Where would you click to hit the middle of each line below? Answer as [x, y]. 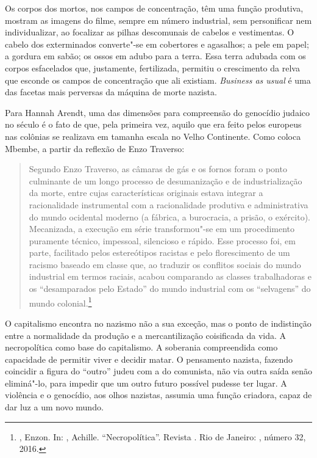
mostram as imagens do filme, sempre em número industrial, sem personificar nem [158, 20]
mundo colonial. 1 [60, 302]
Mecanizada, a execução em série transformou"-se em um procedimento [162, 229]
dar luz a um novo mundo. [54, 407]
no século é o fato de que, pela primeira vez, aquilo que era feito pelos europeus [153, 124]
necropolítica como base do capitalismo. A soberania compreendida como [141, 347]
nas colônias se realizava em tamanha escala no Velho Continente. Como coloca [153, 136]
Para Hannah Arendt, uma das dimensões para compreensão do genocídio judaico [158, 112]
